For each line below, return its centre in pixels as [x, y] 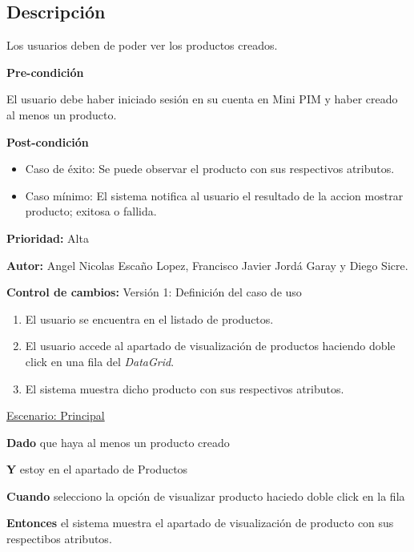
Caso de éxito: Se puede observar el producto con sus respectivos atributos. [210, 169]
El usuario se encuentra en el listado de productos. [149, 318]
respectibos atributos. [59, 539]
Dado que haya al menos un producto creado [118, 442]
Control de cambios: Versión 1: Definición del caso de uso [154, 292]
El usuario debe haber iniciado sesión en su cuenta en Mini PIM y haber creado [202, 99]
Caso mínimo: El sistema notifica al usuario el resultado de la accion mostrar [214, 195]
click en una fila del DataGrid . [100, 361]
